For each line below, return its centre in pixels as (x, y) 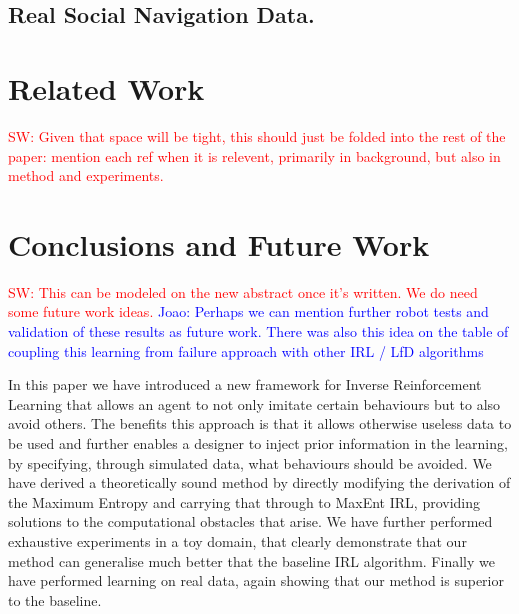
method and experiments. (86, 175)
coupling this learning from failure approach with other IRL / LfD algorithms (246, 350)
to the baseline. (55, 599)
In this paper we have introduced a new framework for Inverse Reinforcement (245, 384)
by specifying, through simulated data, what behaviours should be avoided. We (250, 462)
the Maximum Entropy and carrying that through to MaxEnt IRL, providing (244, 501)
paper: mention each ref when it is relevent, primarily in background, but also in (254, 155)
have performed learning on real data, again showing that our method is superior (256, 580)
